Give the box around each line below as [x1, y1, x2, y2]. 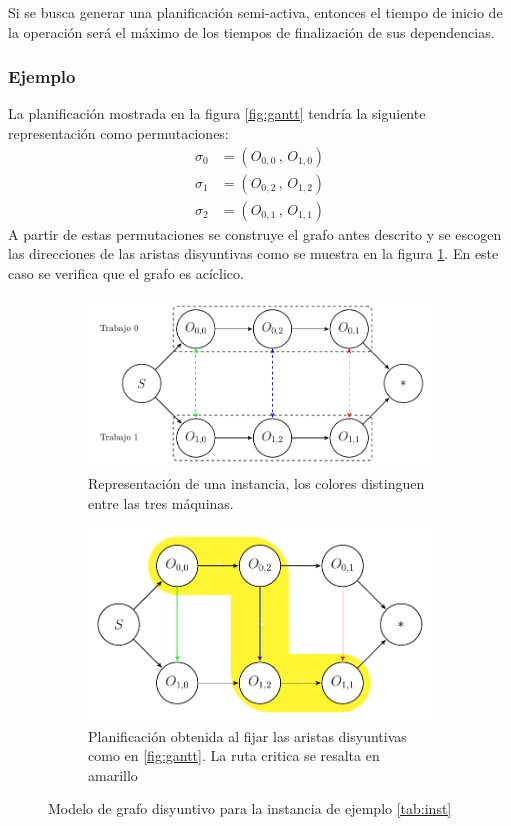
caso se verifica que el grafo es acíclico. [8, 262, 244, 283]
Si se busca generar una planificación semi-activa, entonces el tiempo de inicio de [8, 2, 503, 22]
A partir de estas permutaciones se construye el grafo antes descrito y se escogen [8, 223, 502, 244]
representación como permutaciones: [8, 123, 229, 143]
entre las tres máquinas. [88, 492, 234, 513]
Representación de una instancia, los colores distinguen [88, 473, 425, 494]
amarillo [88, 764, 138, 785]
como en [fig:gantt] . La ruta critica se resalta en [88, 745, 380, 766]
